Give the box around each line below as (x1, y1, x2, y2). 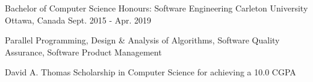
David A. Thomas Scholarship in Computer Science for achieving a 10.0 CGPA (5, 66, 296, 78)
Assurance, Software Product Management (5, 45, 162, 58)
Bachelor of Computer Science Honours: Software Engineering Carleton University (5, 2, 308, 14)
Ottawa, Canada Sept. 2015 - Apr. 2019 (5, 13, 152, 26)
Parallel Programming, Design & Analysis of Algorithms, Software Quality (5, 34, 280, 46)
